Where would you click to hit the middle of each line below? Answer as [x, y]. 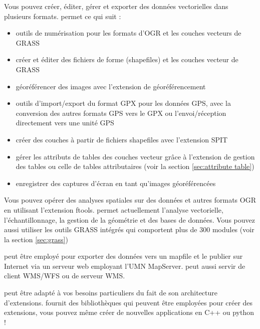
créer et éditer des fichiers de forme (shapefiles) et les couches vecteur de [127, 59]
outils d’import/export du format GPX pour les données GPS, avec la [123, 103]
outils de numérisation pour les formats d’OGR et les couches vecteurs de [128, 33]
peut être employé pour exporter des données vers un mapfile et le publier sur [123, 256]
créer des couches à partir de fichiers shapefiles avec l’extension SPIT [122, 139]
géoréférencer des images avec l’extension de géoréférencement [111, 86]
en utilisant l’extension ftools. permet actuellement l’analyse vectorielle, [114, 209]
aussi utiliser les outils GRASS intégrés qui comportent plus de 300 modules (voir [129, 229]
